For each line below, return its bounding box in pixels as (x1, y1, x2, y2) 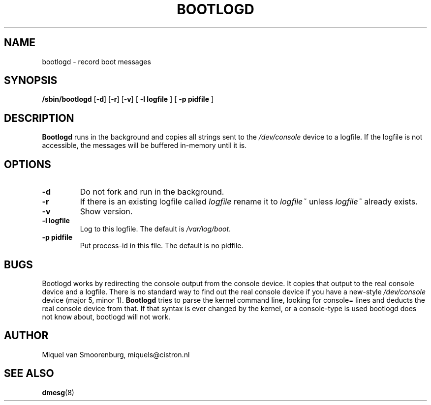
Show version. (80, 206, 133, 217)
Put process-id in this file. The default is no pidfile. (80, 241, 244, 250)
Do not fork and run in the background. (80, 187, 224, 197)
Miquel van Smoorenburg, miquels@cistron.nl (42, 350, 190, 359)
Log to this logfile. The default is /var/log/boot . (80, 225, 231, 233)
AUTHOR (4, 329, 49, 342)
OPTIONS (4, 158, 51, 171)
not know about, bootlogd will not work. (42, 312, 171, 321)
